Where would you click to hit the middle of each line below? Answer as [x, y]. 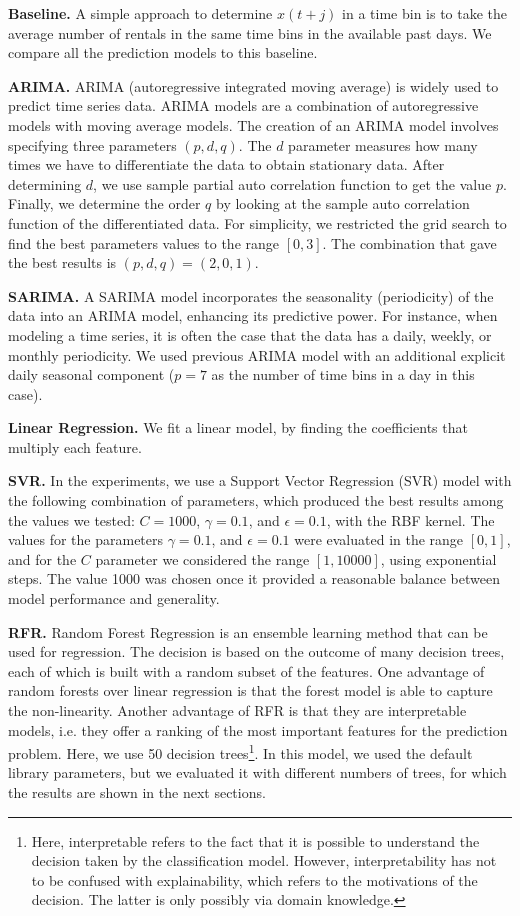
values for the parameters [86, 539]
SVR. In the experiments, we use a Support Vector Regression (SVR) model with [260, 480]
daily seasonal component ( [91, 374]
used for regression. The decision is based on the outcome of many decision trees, [256, 651]
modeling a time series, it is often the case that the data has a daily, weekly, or [250, 334]
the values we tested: [71, 519]
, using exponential [438, 558]
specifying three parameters [92, 144]
